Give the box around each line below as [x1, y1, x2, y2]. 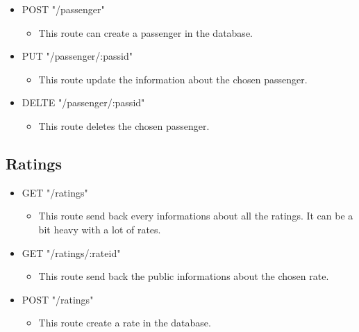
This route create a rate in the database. [38, 315, 211, 330]
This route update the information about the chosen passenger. [38, 72, 308, 86]
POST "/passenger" [22, 2, 105, 16]
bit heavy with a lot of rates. [38, 222, 161, 236]
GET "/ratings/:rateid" [22, 245, 121, 260]
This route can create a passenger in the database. [38, 25, 253, 40]
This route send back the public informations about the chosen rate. [38, 269, 329, 283]
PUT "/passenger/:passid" [22, 49, 133, 63]
